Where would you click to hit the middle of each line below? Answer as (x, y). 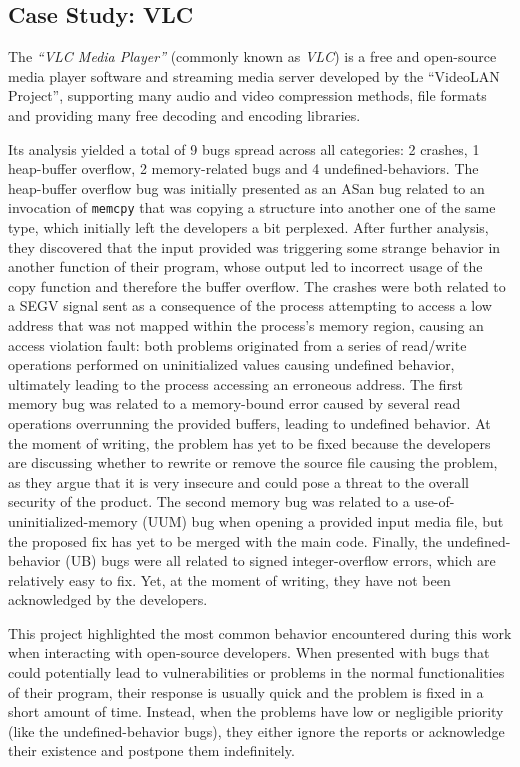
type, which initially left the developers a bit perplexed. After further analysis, (248, 227)
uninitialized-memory (73, 520)
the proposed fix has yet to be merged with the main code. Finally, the (225, 540)
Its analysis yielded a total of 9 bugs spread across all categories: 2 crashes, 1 (244, 148)
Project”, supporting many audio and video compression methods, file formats (247, 95)
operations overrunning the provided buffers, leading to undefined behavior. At (249, 422)
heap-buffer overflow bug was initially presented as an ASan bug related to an (246, 187)
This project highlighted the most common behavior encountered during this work (260, 632)
